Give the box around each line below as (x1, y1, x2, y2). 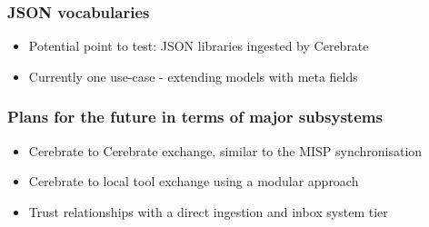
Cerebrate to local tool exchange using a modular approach (28, 172, 359, 191)
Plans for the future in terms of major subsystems (7, 105, 383, 128)
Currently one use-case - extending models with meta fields (28, 66, 358, 85)
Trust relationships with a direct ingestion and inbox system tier (28, 202, 388, 221)
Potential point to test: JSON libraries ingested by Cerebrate (28, 36, 369, 55)
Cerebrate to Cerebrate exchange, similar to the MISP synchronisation (28, 141, 423, 160)
